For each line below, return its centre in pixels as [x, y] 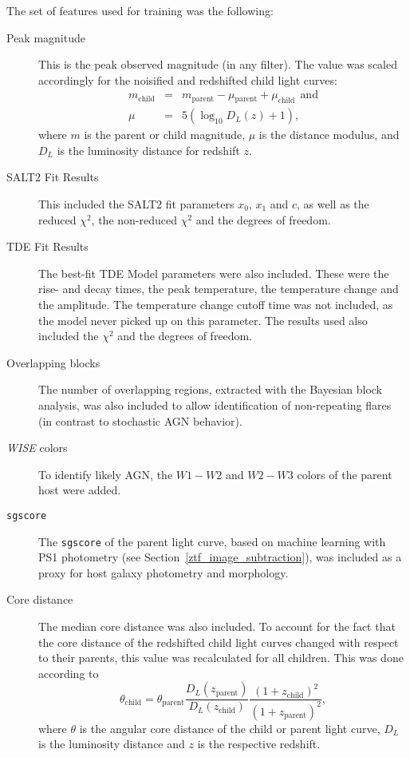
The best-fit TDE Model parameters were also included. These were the [214, 273]
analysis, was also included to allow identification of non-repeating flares [215, 404]
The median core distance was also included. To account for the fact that [217, 626]
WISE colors [37, 448]
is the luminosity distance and [112, 744]
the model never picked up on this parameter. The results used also [203, 320]
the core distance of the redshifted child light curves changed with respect [219, 642]
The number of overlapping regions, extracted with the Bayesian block [211, 389]
